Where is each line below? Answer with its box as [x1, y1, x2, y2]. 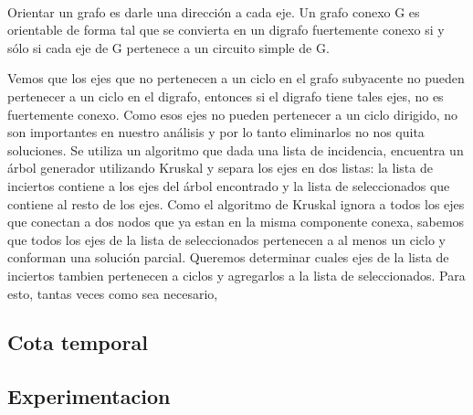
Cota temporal [7, 328, 148, 356]
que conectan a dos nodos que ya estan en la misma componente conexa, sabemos [7, 212, 465, 231]
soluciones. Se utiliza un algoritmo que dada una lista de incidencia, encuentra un [7, 140, 464, 159]
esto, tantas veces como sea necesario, [7, 283, 218, 303]
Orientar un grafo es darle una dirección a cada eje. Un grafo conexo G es [7, 2, 420, 21]
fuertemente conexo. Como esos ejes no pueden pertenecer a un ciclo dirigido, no [7, 104, 458, 123]
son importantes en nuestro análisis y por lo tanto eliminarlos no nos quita [7, 122, 425, 142]
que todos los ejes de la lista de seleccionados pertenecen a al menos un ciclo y [7, 229, 446, 249]
